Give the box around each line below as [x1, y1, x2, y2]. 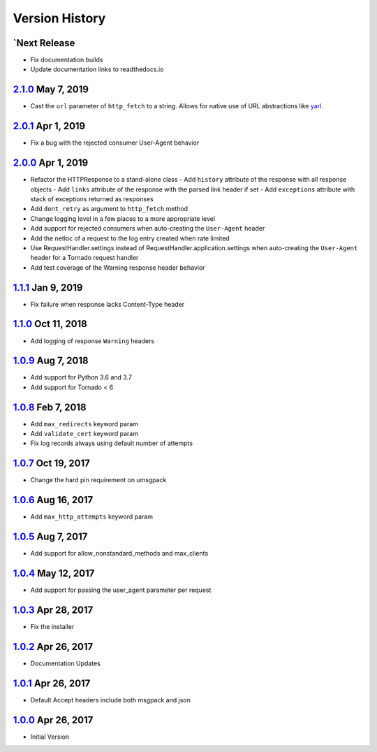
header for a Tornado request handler [30, 254, 139, 262]
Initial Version [30, 732, 70, 741]
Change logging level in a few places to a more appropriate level [30, 214, 216, 223]
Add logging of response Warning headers [30, 336, 155, 345]
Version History [13, 10, 106, 26]
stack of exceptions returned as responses [30, 194, 154, 203]
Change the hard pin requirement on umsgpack [30, 476, 167, 484]
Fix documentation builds [30, 56, 103, 64]
